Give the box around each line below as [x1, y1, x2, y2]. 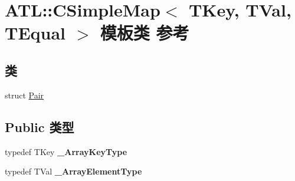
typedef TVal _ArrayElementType [5, 165, 142, 177]
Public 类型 [5, 117, 74, 136]
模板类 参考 [100, 21, 189, 45]
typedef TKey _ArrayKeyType [5, 145, 127, 157]
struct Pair [5, 88, 44, 101]
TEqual [5, 21, 66, 45]
